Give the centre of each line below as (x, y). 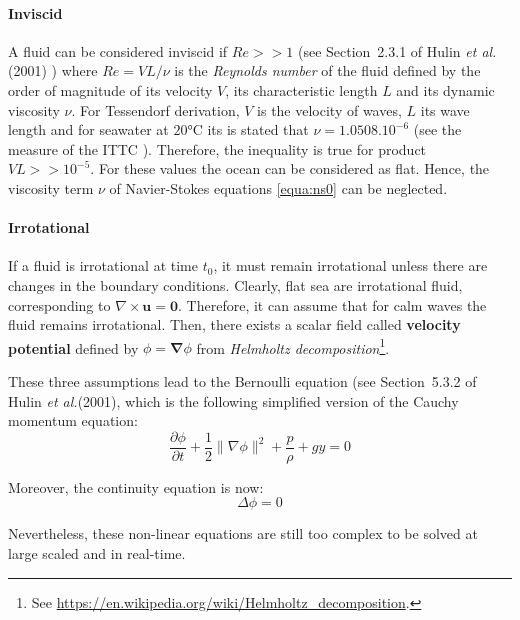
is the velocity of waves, (329, 109)
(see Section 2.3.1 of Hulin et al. (397, 50)
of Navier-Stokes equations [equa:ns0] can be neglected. (278, 187)
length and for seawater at (88, 129)
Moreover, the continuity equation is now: (136, 486)
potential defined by (73, 347)
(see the (437, 129)
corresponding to (59, 304)
